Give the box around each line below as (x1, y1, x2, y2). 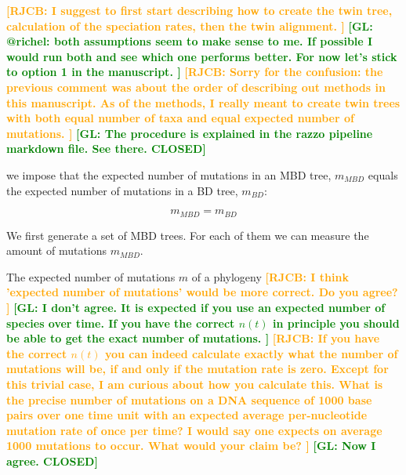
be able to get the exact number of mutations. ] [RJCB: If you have (6, 330, 380, 346)
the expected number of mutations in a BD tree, (6, 182, 238, 198)
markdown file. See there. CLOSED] (6, 140, 206, 157)
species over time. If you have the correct (6, 314, 235, 331)
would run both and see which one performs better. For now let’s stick (6, 48, 397, 64)
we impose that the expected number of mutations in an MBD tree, (6, 166, 332, 183)
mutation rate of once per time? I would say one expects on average (6, 422, 382, 438)
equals (368, 166, 398, 183)
